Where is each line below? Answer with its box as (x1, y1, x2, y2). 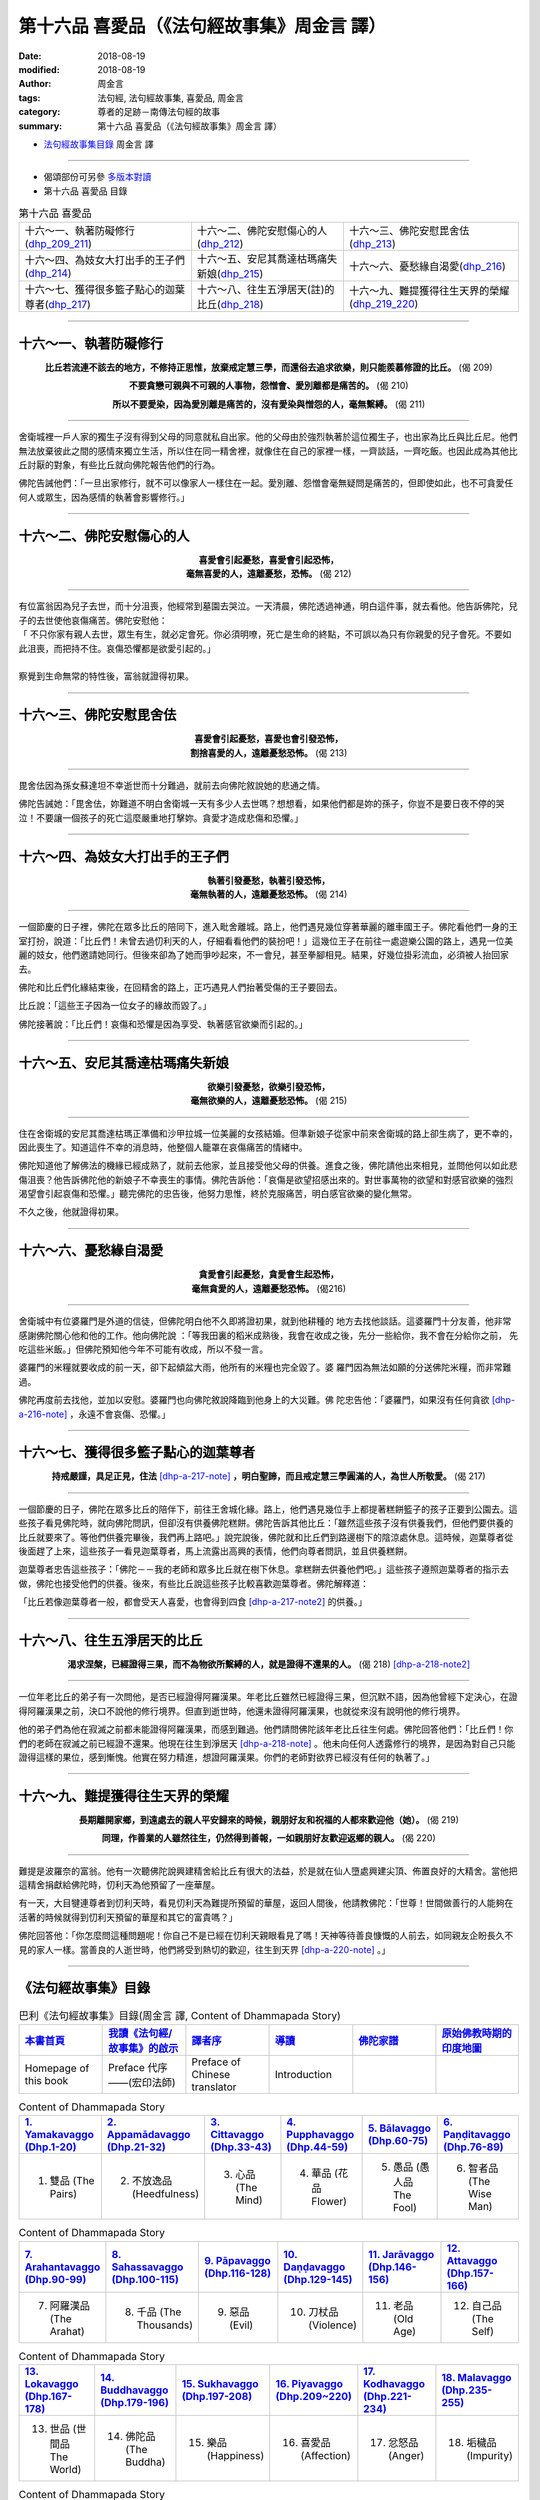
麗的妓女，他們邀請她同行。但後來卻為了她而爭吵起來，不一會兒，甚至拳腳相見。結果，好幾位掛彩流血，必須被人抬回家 (18, 949, 509, 961)
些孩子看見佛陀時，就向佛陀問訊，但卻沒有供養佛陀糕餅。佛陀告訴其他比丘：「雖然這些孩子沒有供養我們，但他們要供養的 (18, 1517, 514, 1529)
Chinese (191, 2067, 231, 2081)
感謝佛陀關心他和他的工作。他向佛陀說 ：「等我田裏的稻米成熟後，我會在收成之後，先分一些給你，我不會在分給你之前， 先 (18, 1329, 519, 1341)
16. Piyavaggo (275, 2377, 344, 2391)
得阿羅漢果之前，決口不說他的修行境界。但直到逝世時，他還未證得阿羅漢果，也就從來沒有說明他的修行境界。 (18, 1705, 465, 1717)
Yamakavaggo (24, 2128, 95, 2142)
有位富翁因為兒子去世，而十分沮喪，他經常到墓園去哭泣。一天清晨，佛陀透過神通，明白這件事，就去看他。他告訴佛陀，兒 (18, 600, 518, 612)
